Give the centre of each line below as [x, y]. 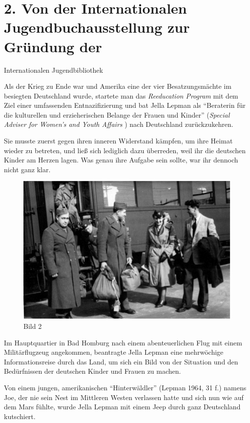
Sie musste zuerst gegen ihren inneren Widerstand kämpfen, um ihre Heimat [118, 141]
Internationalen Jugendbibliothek [53, 70]
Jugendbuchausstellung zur [97, 27]
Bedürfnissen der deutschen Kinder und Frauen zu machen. [93, 371]
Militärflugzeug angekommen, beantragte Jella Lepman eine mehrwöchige [114, 352]
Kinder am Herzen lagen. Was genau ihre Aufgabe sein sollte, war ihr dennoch [121, 160]
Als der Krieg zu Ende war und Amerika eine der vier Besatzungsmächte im [118, 86]
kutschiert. [20, 416]
